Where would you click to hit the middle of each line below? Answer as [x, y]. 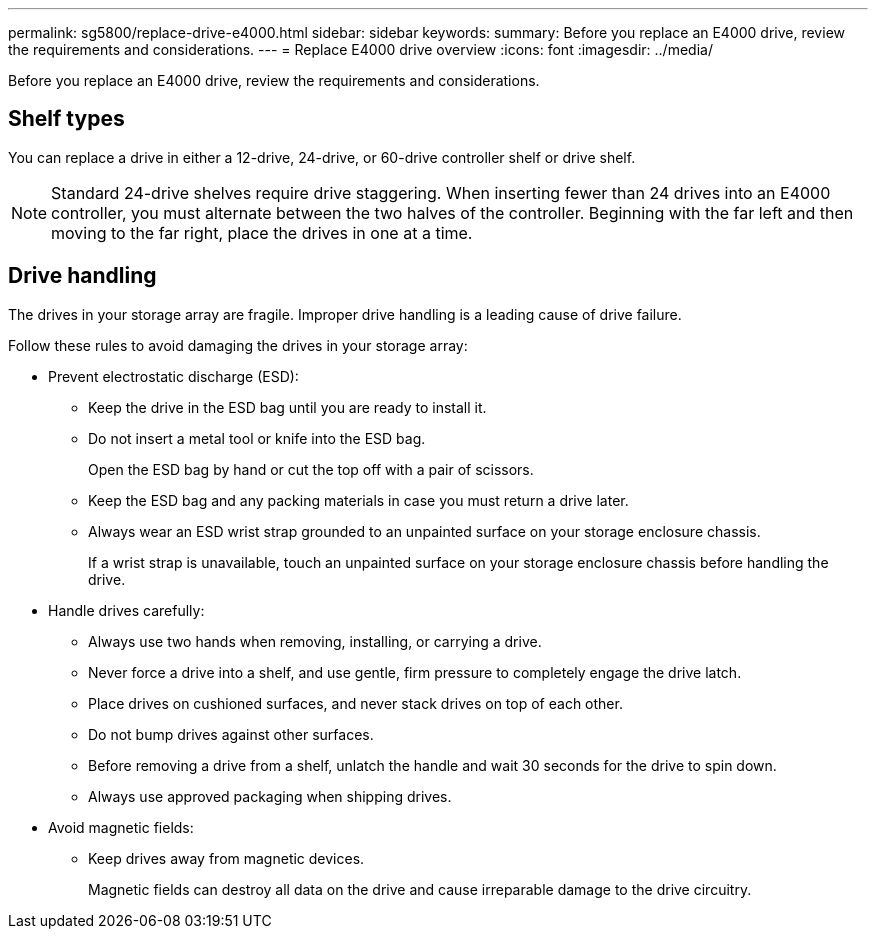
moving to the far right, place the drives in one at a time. [262, 232]
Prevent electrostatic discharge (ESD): [173, 376]
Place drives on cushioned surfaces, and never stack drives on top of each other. [355, 703]
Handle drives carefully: [126, 610]
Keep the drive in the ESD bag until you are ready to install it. [287, 407]
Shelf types [66, 119]
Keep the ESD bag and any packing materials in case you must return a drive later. [358, 500]
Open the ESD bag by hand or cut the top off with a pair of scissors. [311, 469]
